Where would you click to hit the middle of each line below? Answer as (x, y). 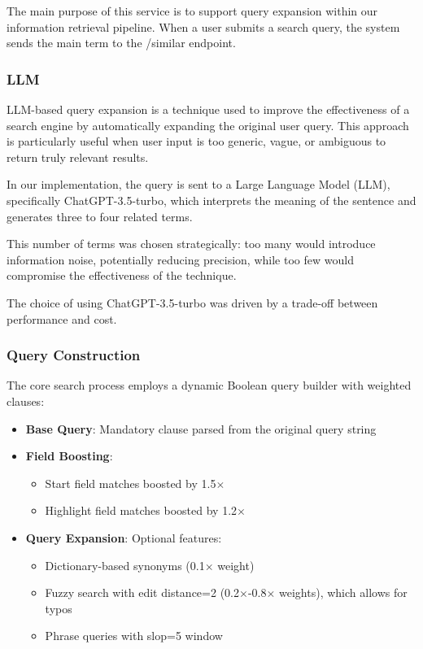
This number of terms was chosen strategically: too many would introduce (191, 244)
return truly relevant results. (78, 157)
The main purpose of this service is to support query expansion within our (192, 11)
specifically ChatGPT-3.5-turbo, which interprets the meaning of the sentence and (211, 200)
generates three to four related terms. (100, 216)
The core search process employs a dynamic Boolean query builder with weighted (209, 385)
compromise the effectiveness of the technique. (122, 275)
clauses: (26, 401)
